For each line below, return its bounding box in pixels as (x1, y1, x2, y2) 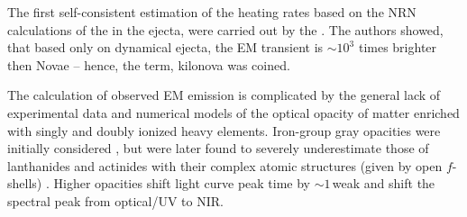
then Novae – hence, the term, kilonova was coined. (7, 55, 290, 74)
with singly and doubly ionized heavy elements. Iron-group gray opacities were (7, 121, 441, 140)
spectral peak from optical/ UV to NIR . (7, 191, 224, 210)
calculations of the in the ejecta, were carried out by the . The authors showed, (7, 20, 444, 39)
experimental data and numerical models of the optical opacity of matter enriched (7, 103, 460, 122)
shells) (7, 174, 42, 193)
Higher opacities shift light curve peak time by (53, 174, 310, 193)
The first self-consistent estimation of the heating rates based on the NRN (7, 3, 417, 21)
